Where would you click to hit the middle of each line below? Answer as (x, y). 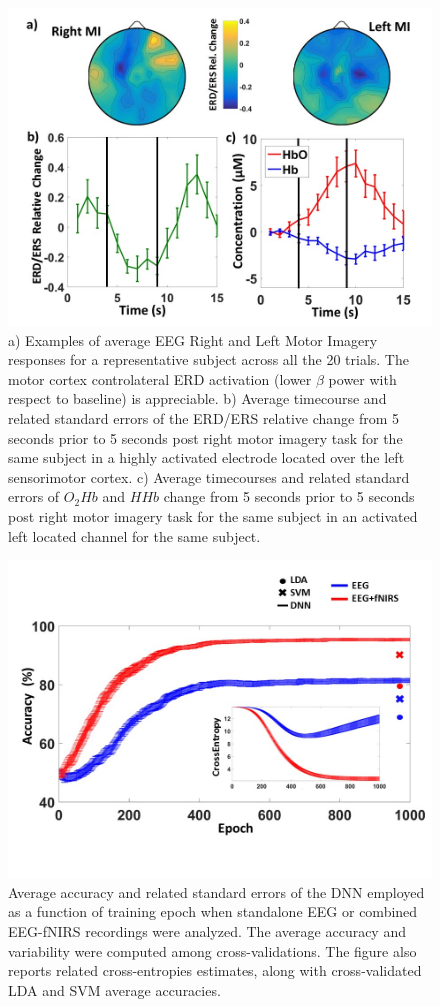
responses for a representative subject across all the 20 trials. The (208, 359)
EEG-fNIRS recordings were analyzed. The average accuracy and (207, 930)
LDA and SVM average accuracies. (114, 989)
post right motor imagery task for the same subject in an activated (213, 515)
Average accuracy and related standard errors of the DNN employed (216, 891)
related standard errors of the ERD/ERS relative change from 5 (204, 417)
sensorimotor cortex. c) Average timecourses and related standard (209, 476)
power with (362, 378)
